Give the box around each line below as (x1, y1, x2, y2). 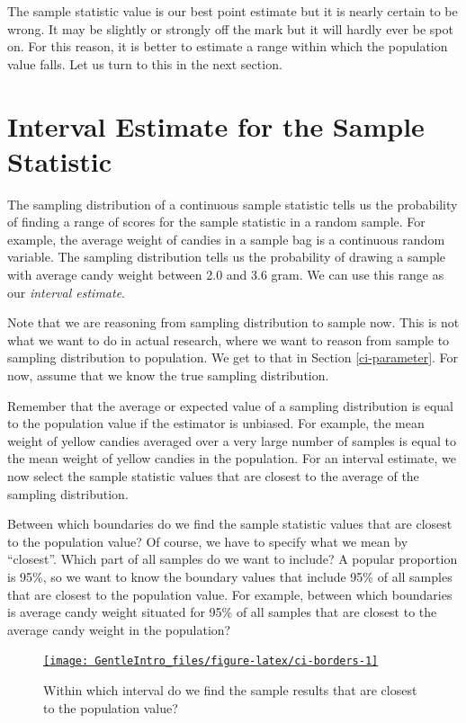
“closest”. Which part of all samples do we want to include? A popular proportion (7, 549, 458, 568)
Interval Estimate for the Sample (7, 107, 425, 144)
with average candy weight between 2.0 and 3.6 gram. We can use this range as (7, 265, 444, 284)
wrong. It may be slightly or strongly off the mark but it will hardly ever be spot (7, 19, 453, 38)
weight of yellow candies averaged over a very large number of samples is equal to (7, 431, 456, 450)
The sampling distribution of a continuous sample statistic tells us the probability (7, 194, 458, 213)
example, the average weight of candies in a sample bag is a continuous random (7, 229, 445, 248)
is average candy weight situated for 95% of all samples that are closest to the (7, 602, 437, 621)
